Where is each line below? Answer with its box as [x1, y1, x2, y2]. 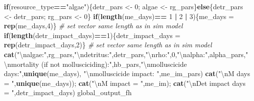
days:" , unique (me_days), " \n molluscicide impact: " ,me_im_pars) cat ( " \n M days [4, 68, 250, 79]
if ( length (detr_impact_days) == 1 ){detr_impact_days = [4, 30, 181, 40]
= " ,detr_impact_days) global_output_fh [4, 87, 132, 98]
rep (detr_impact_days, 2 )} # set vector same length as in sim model [4, 40, 212, 50]
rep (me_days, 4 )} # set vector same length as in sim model [4, 20, 183, 31]
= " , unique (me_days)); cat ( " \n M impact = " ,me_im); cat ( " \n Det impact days [4, 78, 246, 88]
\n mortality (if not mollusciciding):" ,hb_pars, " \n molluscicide [4, 59, 187, 69]
